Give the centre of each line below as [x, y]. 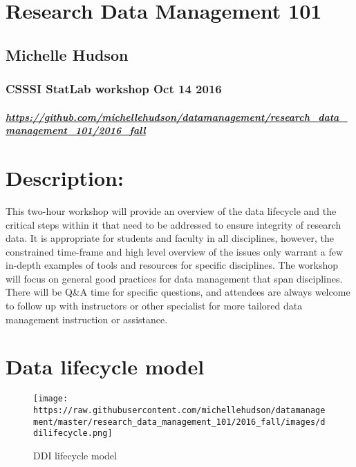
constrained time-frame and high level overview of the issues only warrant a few [175, 251]
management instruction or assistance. [87, 319]
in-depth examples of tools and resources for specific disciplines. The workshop [172, 265]
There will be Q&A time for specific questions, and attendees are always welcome [178, 292]
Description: [65, 177]
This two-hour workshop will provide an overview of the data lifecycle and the [171, 210]
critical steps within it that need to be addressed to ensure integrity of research [174, 224]
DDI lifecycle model [75, 455]
